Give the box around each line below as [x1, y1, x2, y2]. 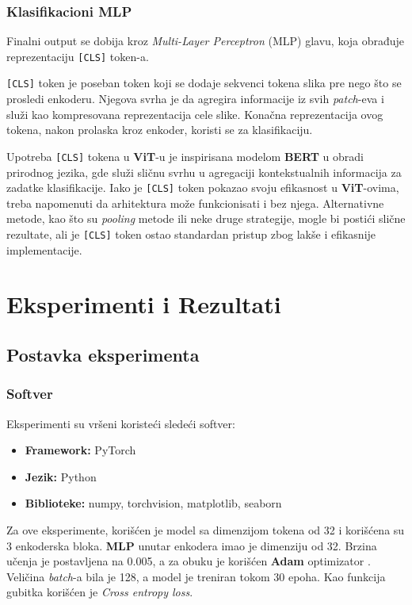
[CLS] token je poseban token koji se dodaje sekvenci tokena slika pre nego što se [6, 75, 402, 91]
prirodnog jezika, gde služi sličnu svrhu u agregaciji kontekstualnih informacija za [6, 163, 402, 180]
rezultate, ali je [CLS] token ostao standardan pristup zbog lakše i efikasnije [6, 226, 376, 242]
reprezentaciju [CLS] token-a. [6, 48, 149, 64]
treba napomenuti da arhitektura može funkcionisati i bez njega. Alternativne [6, 194, 384, 211]
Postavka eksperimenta [6, 343, 200, 367]
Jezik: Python [25, 468, 97, 484]
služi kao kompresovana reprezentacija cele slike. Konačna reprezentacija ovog [6, 105, 383, 122]
